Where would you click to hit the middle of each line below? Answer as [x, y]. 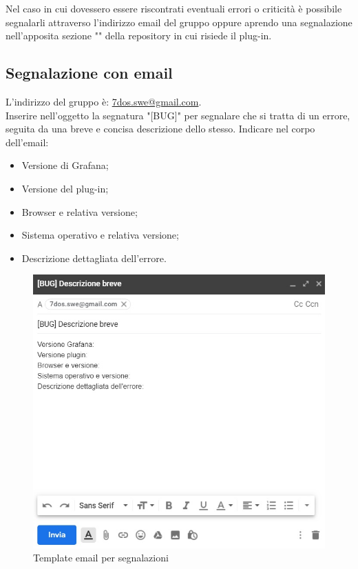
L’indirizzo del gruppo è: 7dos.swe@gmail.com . [104, 101]
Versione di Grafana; [65, 165]
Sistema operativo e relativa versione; [100, 235]
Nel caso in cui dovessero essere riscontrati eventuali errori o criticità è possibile [174, 8]
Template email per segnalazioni [101, 558]
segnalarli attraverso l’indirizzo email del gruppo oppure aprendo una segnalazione [179, 22]
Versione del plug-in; [65, 188]
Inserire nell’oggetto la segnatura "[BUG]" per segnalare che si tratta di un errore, [178, 115]
